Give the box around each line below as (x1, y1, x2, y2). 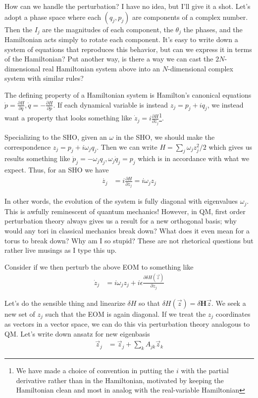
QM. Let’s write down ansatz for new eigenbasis (4, 328, 150, 339)
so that (139, 297, 160, 308)
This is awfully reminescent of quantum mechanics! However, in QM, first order (4, 206, 246, 216)
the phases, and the (183, 24, 243, 34)
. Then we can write (97, 141, 157, 152)
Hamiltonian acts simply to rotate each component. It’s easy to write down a (4, 34, 238, 45)
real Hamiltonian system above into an (43, 63, 160, 73)
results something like (4, 153, 70, 164)
